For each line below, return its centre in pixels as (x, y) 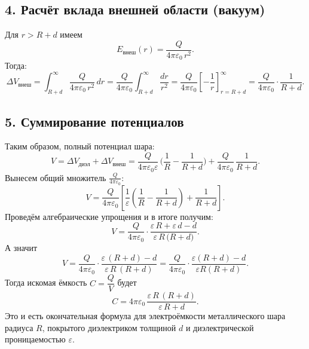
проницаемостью (35, 339)
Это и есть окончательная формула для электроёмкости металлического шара (145, 316)
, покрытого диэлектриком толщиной (109, 327)
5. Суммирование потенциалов (94, 121)
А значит (21, 248)
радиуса (19, 327)
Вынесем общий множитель (56, 177)
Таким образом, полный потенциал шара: (80, 146)
